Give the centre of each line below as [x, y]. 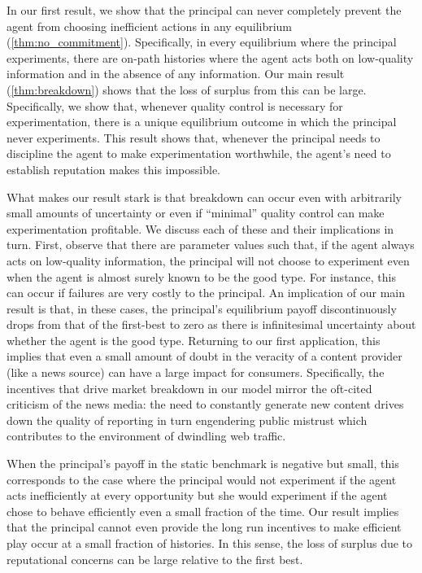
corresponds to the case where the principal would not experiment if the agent [202, 479]
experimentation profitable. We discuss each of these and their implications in [200, 228]
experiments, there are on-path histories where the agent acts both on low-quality [210, 57]
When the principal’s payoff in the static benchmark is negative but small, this [203, 464]
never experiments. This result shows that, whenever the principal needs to [194, 137]
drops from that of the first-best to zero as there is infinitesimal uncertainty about [211, 324]
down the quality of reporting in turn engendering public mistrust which [187, 420]
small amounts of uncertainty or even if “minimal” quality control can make [196, 213]
